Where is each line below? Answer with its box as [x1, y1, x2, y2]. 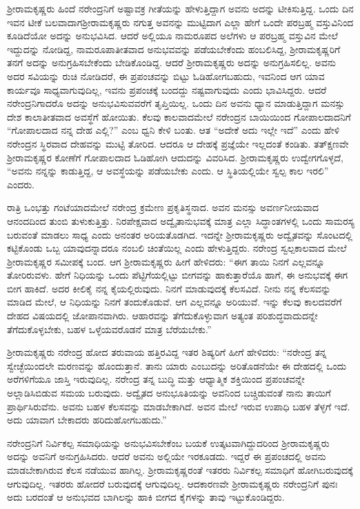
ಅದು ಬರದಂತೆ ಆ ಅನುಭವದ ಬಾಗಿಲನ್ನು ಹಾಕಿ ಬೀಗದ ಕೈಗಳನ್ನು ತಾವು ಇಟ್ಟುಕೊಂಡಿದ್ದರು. [7, 490, 285, 504]
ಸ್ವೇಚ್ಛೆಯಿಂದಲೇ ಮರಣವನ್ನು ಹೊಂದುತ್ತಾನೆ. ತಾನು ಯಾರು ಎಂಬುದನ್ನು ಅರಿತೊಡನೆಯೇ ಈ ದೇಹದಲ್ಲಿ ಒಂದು [7, 358, 347, 372]
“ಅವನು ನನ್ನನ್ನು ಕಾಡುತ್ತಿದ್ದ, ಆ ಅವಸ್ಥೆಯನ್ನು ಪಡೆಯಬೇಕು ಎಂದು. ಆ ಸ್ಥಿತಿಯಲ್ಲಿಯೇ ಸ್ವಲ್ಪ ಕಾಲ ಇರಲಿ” [7, 163, 329, 178]
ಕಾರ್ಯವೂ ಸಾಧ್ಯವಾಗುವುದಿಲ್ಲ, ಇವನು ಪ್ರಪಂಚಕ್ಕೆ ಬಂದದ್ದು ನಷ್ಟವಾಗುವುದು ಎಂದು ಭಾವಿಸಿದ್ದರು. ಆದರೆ [7, 82, 327, 97]
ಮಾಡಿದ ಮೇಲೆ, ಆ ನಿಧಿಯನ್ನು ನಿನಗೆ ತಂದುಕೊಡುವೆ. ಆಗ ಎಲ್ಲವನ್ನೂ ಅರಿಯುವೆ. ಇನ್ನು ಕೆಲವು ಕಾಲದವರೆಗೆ [7, 295, 342, 309]
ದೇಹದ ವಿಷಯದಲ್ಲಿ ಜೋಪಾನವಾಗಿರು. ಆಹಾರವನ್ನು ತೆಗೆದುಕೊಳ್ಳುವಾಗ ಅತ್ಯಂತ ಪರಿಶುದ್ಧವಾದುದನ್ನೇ [7, 308, 318, 323]
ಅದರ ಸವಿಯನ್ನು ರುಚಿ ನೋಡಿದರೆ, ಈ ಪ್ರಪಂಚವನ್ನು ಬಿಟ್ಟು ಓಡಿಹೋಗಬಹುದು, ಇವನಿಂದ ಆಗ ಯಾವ [7, 68, 325, 83]
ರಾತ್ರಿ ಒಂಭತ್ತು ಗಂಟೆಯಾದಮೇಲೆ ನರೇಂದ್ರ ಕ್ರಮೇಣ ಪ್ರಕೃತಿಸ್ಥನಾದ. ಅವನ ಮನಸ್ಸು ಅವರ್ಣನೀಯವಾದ [7, 200, 319, 214]
